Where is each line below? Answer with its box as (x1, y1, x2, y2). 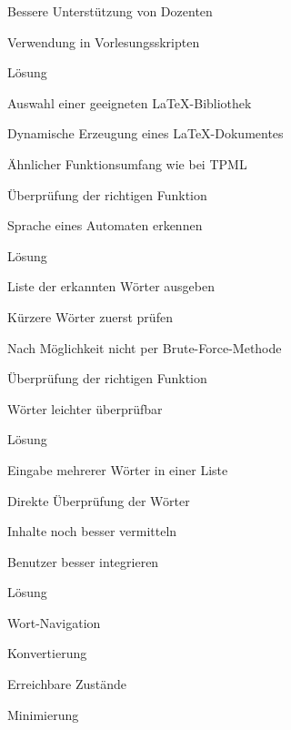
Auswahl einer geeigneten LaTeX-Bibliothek (7, 93, 252, 112)
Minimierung (7, 705, 79, 724)
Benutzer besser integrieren (7, 552, 159, 571)
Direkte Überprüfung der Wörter (7, 491, 190, 510)
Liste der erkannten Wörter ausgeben (7, 277, 216, 296)
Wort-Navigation (7, 613, 101, 632)
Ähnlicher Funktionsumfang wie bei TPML (7, 154, 247, 173)
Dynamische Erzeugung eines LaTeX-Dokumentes (7, 124, 284, 143)
